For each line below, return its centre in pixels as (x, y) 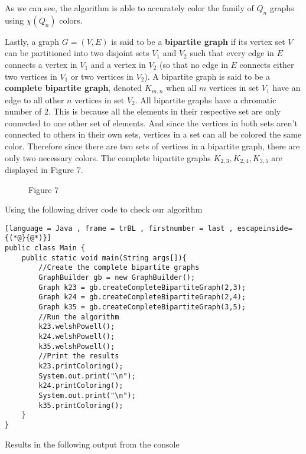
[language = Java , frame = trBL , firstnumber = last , (119, 228)
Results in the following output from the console (92, 444)
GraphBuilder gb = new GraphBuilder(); (117, 278)
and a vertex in (118, 64)
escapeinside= (265, 228)
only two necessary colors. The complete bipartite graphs (108, 157)
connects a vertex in (41, 64)
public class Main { (45, 248)
